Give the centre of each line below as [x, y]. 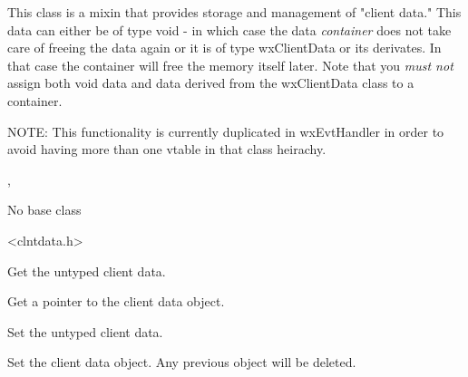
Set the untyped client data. [85, 331]
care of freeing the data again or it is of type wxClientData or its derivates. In [224, 48]
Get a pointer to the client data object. [116, 301]
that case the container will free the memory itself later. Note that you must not [230, 65]
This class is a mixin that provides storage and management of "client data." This [234, 12]
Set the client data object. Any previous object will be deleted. [182, 362]
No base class [44, 210]
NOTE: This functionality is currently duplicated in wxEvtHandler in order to [226, 131]
